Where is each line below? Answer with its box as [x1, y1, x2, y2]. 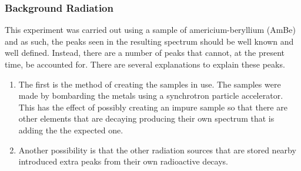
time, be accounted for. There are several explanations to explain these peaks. [5, 58, 285, 70]
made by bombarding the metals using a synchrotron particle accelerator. [18, 89, 283, 102]
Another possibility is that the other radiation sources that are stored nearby [18, 143, 296, 156]
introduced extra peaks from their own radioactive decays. [18, 155, 228, 167]
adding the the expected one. [18, 123, 123, 136]
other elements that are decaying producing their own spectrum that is [18, 112, 275, 125]
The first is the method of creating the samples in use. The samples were [18, 78, 281, 90]
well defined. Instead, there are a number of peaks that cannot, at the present [5, 46, 285, 59]
